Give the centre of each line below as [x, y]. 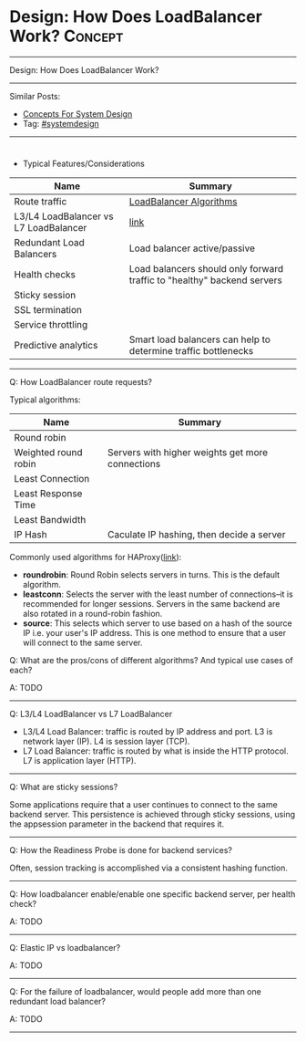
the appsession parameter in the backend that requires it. [117, 824]
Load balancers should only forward [206, 268]
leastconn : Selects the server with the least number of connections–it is [158, 594]
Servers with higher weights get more [188, 452]
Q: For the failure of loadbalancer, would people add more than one [135, 991]
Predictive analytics [56, 345]
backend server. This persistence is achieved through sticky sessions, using [153, 814]
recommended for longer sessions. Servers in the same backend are [151, 603]
